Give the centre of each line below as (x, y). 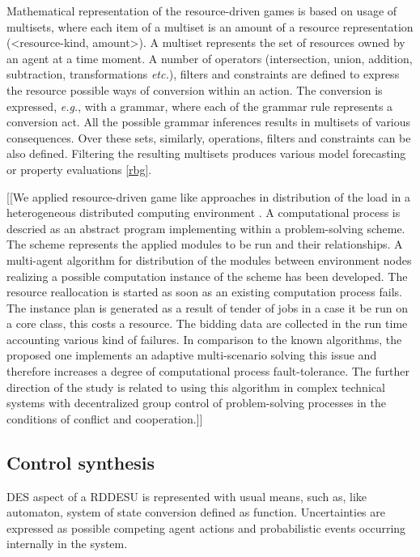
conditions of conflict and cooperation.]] (105, 418)
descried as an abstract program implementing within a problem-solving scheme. (206, 228)
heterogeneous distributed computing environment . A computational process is (204, 213)
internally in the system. (67, 544)
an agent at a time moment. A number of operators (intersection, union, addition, (210, 58)
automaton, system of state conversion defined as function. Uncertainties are (196, 512)
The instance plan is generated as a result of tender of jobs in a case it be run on (208, 307)
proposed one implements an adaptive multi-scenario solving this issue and (192, 355)
